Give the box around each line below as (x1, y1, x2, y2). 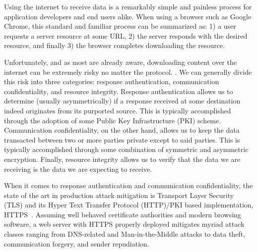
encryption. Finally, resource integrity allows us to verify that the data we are (4, 153, 241, 164)
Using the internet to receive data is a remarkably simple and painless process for (4, 1, 252, 11)
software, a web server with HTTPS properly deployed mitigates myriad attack (4, 219, 245, 229)
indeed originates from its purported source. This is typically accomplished (4, 105, 231, 115)
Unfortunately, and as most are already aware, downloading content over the (4, 56, 237, 67)
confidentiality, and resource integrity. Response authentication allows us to (4, 86, 233, 96)
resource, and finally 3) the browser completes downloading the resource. (4, 40, 225, 50)
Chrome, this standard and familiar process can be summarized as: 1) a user (4, 21, 236, 31)
